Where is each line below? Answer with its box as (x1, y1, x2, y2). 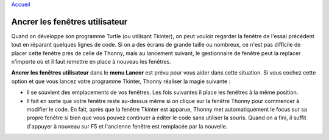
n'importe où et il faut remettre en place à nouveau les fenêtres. (11, 58, 172, 65)
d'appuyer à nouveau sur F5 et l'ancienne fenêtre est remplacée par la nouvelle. (26, 122, 228, 130)
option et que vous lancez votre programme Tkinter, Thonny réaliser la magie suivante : (11, 78, 231, 85)
